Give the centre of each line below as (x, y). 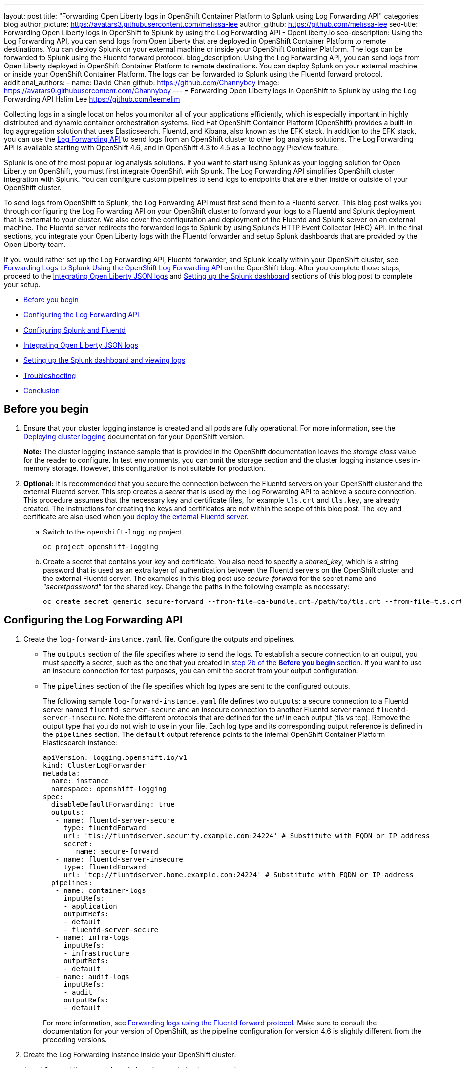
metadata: (62, 773)
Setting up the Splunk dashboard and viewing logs (105, 360)
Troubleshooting (50, 375)
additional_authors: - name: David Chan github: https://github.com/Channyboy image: (142, 82)
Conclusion (42, 390)
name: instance (80, 781)
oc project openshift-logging (101, 546)
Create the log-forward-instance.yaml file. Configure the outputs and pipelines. (159, 639)
